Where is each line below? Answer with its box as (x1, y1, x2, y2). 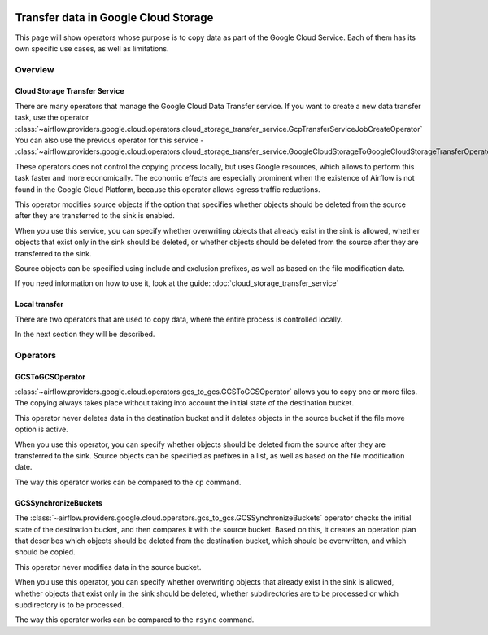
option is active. (15, 424, 68, 435)
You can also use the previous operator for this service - (15, 135, 204, 146)
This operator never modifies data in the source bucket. (15, 562, 202, 571)
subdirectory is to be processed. (15, 599, 124, 610)
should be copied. (15, 547, 76, 557)
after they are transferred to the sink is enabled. (15, 211, 175, 221)
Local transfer (15, 300, 64, 309)
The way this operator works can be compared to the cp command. (15, 477, 242, 487)
